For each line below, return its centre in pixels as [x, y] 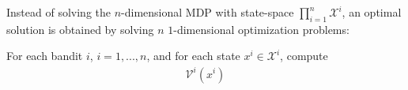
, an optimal [372, 12]
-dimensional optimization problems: [261, 29]
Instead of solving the [59, 12]
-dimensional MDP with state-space [208, 12]
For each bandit [45, 56]
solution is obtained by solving [80, 29]
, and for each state [193, 56]
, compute [304, 56]
